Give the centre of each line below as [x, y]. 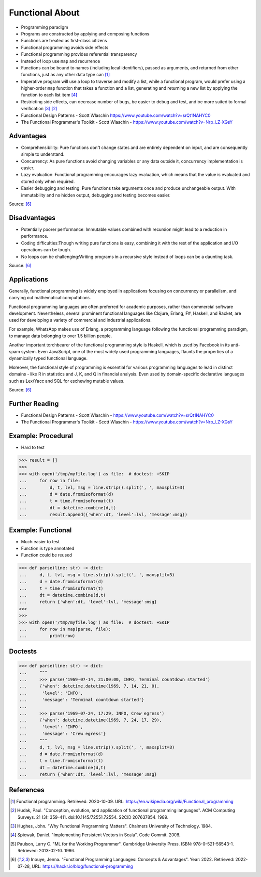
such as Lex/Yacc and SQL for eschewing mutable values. [67, 381]
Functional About [44, 13]
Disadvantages [32, 218]
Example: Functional [40, 530]
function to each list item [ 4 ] [49, 95]
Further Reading [34, 403]
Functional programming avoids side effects [65, 47]
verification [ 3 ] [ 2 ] [39, 109]
